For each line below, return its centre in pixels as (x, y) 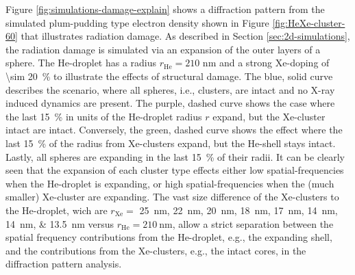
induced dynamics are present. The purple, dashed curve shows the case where (170, 103)
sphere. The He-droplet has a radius (81, 63)
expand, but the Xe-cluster (269, 116)
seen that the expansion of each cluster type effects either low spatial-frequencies (175, 170)
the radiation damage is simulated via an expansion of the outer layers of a (163, 49)
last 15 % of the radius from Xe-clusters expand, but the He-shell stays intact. (171, 143)
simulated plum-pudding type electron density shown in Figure (137, 22)
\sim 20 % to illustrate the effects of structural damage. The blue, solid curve (169, 76)
